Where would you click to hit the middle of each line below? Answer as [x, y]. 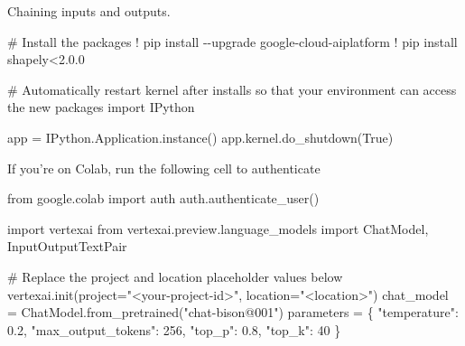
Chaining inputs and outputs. [89, 11]
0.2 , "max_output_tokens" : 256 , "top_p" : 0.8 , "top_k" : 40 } [174, 329]
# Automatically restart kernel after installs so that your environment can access [232, 89]
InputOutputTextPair [67, 246]
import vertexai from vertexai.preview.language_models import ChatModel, [218, 228]
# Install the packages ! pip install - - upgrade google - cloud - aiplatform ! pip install [232, 41]
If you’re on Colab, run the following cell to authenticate [164, 168]
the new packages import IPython [101, 107]
